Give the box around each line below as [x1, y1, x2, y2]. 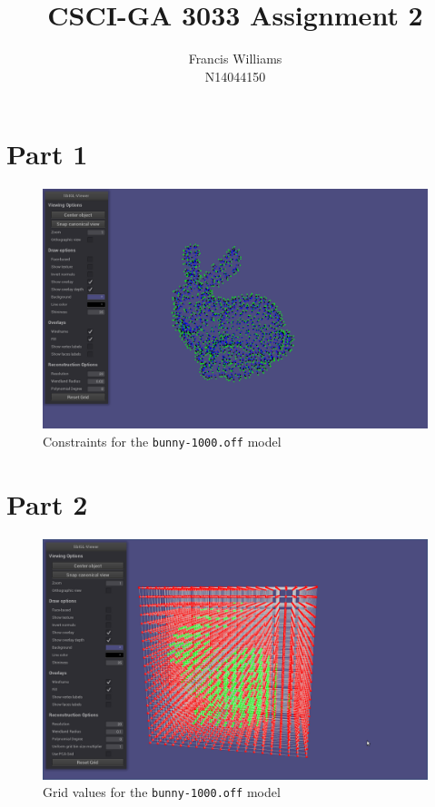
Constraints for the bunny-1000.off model [43, 432, 282, 451]
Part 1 [6, 135, 88, 172]
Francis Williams [188, 49, 282, 68]
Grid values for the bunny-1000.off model [43, 782, 281, 802]
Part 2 [6, 485, 88, 522]
